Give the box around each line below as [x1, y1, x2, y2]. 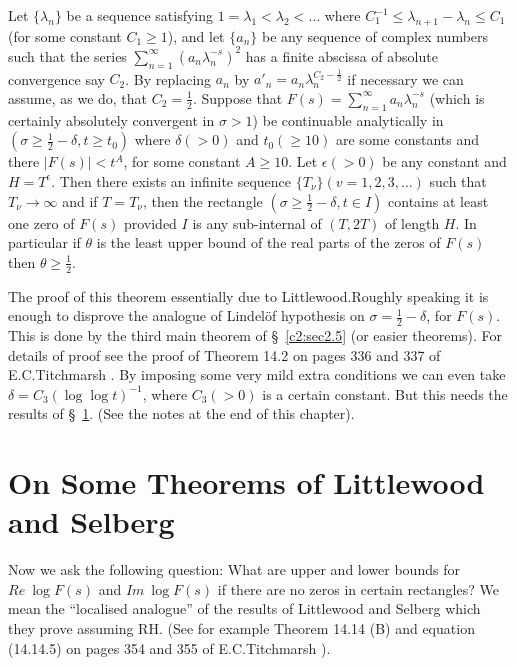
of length [385, 212, 440, 233]
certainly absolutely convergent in [8, 109, 215, 130]
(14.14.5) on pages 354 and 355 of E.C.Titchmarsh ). [8, 637, 331, 658]
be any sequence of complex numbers [261, 25, 489, 46]
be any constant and [382, 151, 507, 172]
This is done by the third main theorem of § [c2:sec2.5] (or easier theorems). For [8, 324, 503, 345]
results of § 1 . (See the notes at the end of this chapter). [8, 403, 355, 424]
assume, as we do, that [8, 87, 148, 108]
